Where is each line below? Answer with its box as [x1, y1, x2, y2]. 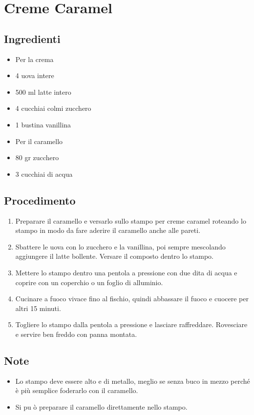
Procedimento [4, 192, 76, 207]
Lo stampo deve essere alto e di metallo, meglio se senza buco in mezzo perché [15, 375, 250, 386]
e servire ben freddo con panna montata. [15, 329, 137, 339]
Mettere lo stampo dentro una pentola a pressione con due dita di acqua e [15, 267, 237, 277]
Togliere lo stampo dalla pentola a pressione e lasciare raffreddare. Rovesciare [15, 319, 248, 330]
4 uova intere [15, 70, 54, 81]
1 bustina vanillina [15, 119, 71, 129]
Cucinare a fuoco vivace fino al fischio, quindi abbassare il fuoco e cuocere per [15, 293, 249, 304]
